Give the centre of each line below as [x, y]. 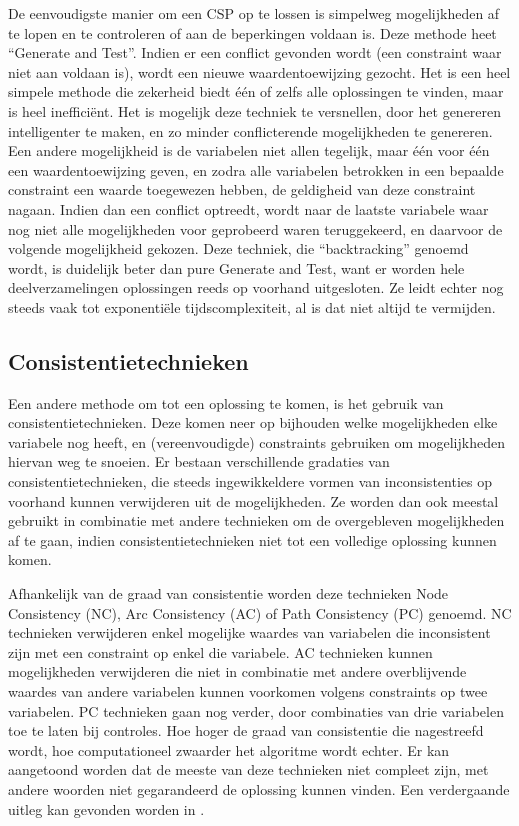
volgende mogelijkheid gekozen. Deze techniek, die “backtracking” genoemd [238, 248]
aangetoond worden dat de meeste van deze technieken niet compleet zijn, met [248, 769]
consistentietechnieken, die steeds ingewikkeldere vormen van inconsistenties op [250, 481]
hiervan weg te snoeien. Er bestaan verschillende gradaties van [199, 461]
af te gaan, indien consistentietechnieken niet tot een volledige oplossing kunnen [252, 539]
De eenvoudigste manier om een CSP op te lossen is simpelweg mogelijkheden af [254, 13]
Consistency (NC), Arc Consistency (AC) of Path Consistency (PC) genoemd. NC [260, 612]
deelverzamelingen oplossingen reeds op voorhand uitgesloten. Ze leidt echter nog [256, 287]
